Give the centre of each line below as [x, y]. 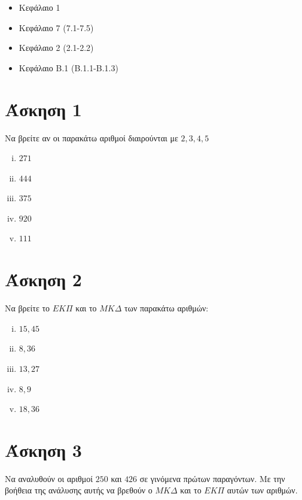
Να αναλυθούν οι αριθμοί [49, 478]
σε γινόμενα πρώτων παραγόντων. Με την [212, 478]
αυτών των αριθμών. [262, 490]
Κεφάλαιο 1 [39, 7]
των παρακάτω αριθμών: [167, 308]
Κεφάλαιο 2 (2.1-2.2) [56, 48]
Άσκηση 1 [43, 109]
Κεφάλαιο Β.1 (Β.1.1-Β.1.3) [68, 67]
